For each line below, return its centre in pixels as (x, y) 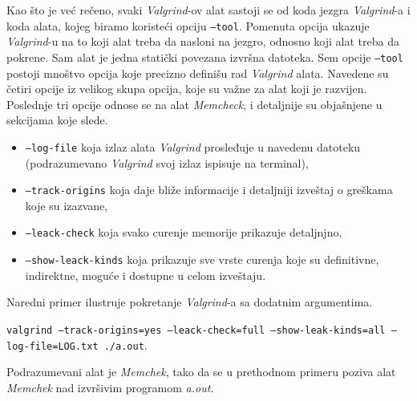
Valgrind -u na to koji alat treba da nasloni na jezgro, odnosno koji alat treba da (203, 41)
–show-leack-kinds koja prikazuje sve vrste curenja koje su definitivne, (202, 259)
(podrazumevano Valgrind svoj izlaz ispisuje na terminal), (167, 162)
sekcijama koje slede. (57, 120)
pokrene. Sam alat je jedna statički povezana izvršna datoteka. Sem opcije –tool (205, 57)
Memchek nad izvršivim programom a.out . (110, 387)
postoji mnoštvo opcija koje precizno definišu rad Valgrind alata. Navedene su (198, 73)
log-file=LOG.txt (53, 346)
